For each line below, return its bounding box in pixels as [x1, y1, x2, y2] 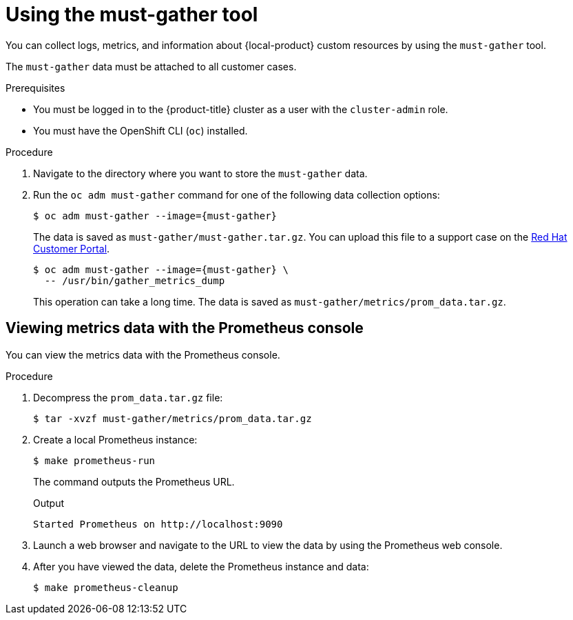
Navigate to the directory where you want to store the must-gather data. [33, 167, 368, 179]
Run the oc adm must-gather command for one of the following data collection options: [33, 188, 440, 201]
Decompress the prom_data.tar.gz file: [33, 391, 223, 403]
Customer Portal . [33, 242, 110, 254]
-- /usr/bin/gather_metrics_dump [44, 274, 225, 286]
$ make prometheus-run [33, 454, 156, 466]
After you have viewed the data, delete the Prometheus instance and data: [33, 560, 369, 572]
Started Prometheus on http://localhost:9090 [33, 518, 283, 530]
